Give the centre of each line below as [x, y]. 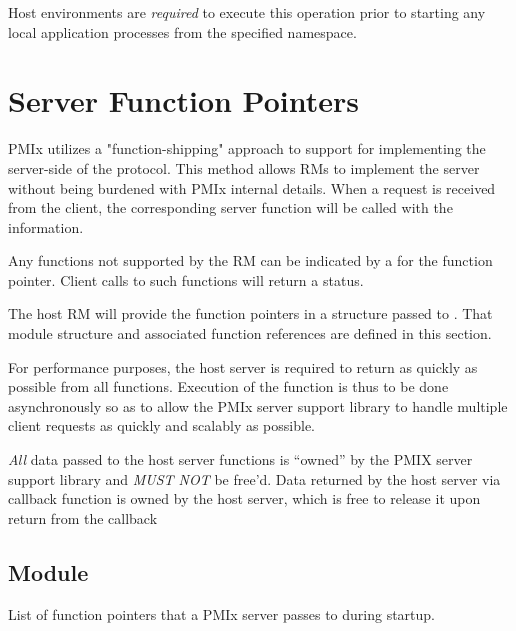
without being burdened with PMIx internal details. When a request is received [252, 187]
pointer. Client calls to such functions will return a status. [186, 279]
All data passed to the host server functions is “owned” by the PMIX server [240, 459]
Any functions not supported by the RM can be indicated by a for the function [250, 260]
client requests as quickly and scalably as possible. [162, 425]
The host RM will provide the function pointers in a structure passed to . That [250, 313]
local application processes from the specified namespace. [182, 31]
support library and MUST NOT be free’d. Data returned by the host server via [254, 478]
